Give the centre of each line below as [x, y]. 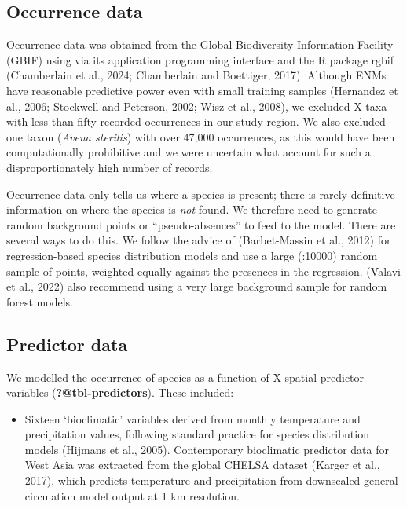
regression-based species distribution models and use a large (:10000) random [192, 255]
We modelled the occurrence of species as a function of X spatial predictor [185, 377]
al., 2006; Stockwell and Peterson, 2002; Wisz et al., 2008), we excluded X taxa [197, 106]
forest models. [40, 301]
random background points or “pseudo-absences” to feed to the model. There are [201, 224]
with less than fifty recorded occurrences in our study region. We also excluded [196, 121]
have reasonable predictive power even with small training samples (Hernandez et [202, 90]
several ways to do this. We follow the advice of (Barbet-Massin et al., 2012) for [199, 240]
